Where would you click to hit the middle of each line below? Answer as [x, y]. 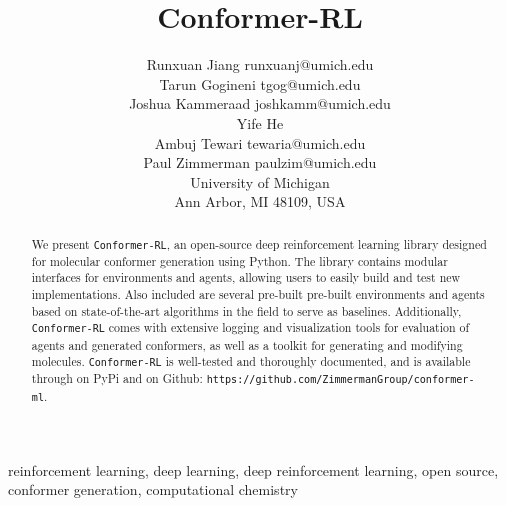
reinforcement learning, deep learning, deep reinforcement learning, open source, [253, 469]
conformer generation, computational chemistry [153, 489]
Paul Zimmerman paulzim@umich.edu [260, 162]
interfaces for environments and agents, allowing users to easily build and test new [246, 277]
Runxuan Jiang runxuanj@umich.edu [260, 64]
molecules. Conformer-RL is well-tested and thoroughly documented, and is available [251, 361]
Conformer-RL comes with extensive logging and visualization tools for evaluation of [250, 327]
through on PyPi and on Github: [117, 378]
